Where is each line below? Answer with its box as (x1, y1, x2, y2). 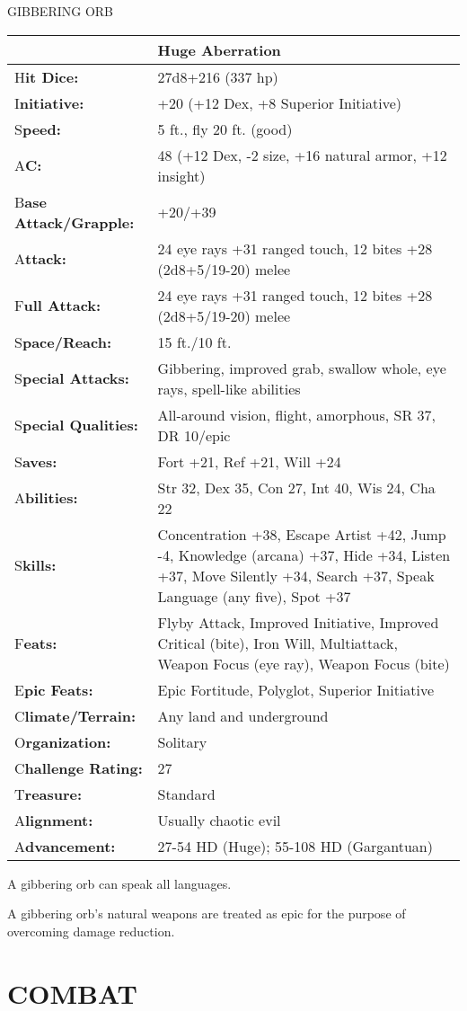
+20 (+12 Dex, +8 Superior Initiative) (157, 92, 402, 113)
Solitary (157, 731, 207, 752)
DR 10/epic (157, 424, 231, 446)
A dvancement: (14, 835, 116, 856)
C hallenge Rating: (14, 757, 143, 778)
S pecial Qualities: (14, 414, 138, 436)
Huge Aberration (157, 39, 281, 60)
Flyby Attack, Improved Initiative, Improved (157, 611, 439, 633)
